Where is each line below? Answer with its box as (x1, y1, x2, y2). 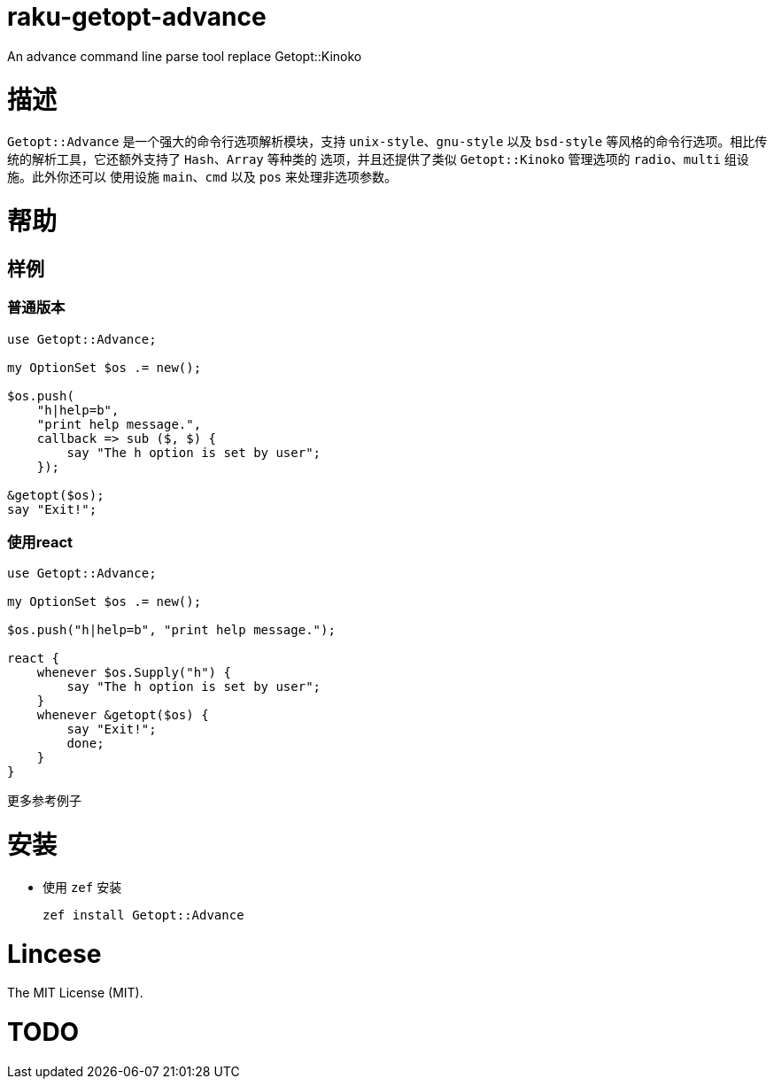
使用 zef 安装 (43, 879, 122, 895)
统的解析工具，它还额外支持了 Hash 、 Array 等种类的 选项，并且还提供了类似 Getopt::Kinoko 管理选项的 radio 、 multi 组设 (7, 151, 749, 167)
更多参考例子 (7, 793, 81, 809)
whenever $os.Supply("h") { (36, 665, 231, 680)
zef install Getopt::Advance (43, 907, 244, 922)
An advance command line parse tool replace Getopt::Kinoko (7, 48, 362, 64)
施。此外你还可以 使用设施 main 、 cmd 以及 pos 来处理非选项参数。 (7, 169, 397, 185)
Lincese (7, 938, 102, 969)
